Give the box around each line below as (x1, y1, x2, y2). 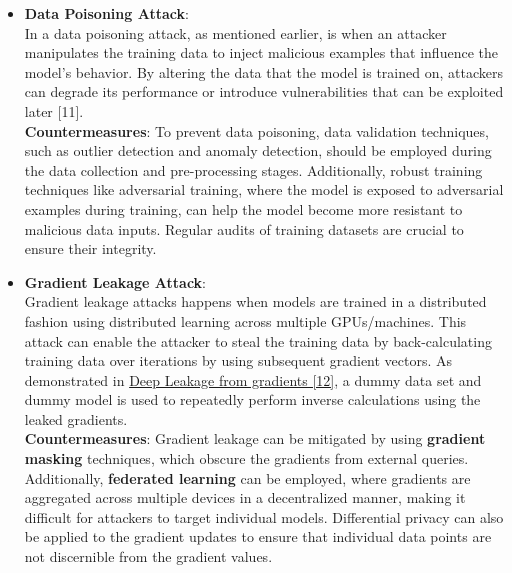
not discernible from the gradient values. (24, 546, 273, 567)
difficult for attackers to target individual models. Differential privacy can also (24, 506, 504, 527)
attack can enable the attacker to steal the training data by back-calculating (24, 330, 492, 351)
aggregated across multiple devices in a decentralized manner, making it (24, 487, 466, 508)
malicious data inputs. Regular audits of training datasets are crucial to (24, 218, 464, 239)
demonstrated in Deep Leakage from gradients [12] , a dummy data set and (24, 369, 482, 390)
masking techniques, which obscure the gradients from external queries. (24, 448, 469, 469)
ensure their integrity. (24, 238, 157, 259)
